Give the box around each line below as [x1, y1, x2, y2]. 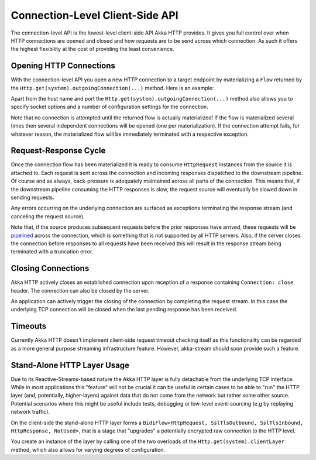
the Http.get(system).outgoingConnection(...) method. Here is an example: [11, 84, 214, 91]
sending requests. [11, 194, 55, 201]
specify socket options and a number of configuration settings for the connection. [11, 103, 209, 111]
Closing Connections [11, 263, 90, 273]
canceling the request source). [11, 212, 85, 219]
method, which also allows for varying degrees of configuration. [11, 446, 166, 453]
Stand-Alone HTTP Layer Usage [11, 360, 130, 370]
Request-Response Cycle [11, 146, 106, 156]
